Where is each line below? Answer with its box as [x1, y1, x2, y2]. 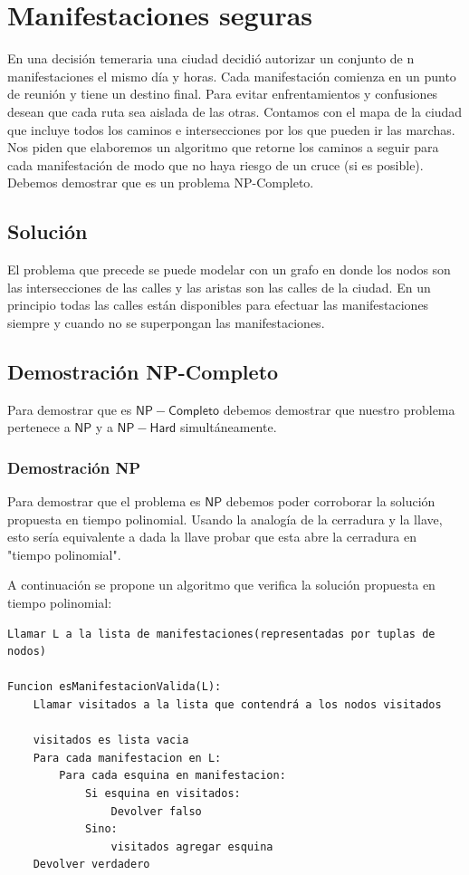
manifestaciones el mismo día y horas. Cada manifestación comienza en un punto [7, 66, 456, 85]
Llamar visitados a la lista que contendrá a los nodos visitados [33, 698, 442, 711]
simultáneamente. [179, 418, 277, 437]
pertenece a [7, 418, 71, 437]
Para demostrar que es [7, 399, 132, 418]
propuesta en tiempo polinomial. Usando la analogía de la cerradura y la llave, [7, 509, 443, 528]
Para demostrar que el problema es [7, 492, 201, 511]
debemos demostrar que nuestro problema [223, 399, 455, 418]
